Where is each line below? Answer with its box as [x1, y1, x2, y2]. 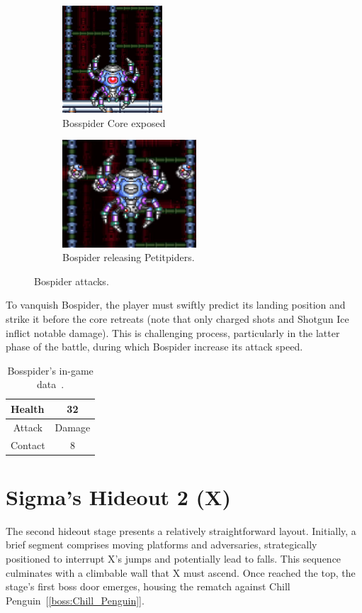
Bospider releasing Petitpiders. [62, 250, 195, 265]
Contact [11, 437, 45, 452]
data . [37, 377, 64, 392]
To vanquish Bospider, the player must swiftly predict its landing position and [6, 297, 346, 312]
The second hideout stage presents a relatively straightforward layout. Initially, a [6, 523, 356, 538]
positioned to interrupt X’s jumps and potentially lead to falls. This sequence [6, 551, 341, 565]
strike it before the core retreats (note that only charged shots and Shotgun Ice [6, 311, 349, 326]
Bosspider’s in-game [7, 363, 94, 377]
